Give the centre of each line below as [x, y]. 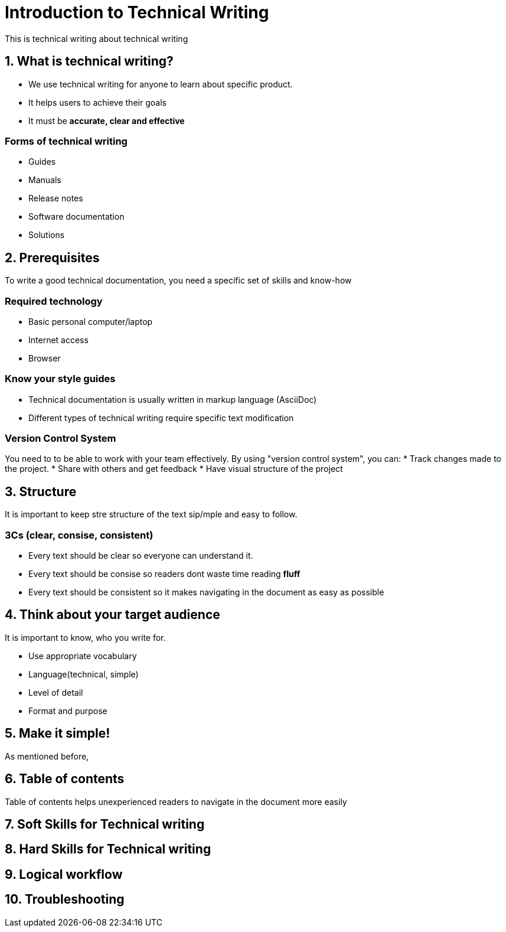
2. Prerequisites [52, 258]
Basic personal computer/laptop [91, 321]
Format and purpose [68, 711]
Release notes [56, 198]
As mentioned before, [47, 756]
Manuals [45, 180]
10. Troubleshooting [65, 900]
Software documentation [76, 217]
